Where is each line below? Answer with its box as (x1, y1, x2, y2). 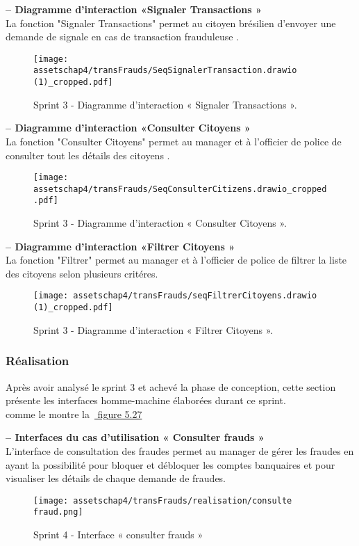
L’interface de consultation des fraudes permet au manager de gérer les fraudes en (6, 443, 354, 458)
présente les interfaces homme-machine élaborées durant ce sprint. (6, 393, 286, 408)
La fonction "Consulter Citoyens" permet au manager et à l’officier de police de (6, 134, 342, 148)
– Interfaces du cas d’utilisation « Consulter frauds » (6, 430, 265, 444)
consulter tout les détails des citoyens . (6, 147, 170, 162)
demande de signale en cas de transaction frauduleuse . (6, 29, 239, 44)
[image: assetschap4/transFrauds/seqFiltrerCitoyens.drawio (33, 291, 317, 301)
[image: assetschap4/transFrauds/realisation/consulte (33, 495, 292, 506)
